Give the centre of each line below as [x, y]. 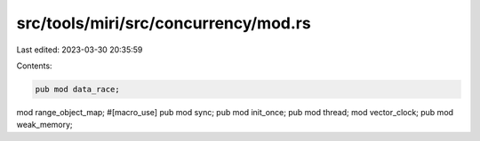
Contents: [34, 66]
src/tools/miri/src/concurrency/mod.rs [164, 23]
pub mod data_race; [77, 89]
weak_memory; [44, 125]
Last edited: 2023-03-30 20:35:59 [80, 50]
